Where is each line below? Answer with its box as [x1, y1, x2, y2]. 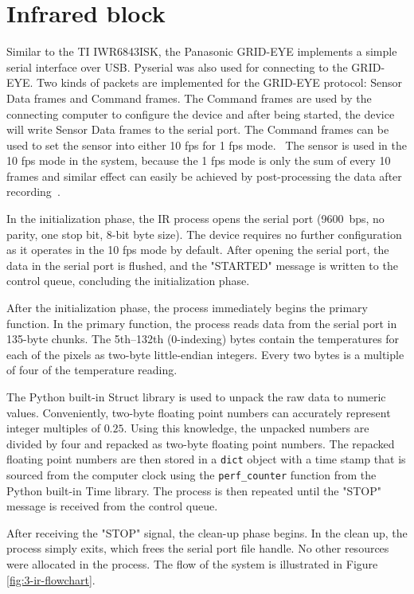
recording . [6, 183, 61, 200]
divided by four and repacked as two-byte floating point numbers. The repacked [6, 435, 395, 451]
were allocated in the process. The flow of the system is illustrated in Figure [6, 556, 378, 573]
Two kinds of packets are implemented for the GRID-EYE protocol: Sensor [37, 74, 403, 91]
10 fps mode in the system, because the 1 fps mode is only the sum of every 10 [6, 152, 391, 169]
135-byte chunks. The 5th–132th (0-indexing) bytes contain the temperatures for [6, 330, 400, 347]
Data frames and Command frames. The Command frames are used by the [6, 89, 372, 106]
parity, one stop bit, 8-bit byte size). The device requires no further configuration [6, 225, 402, 242]
